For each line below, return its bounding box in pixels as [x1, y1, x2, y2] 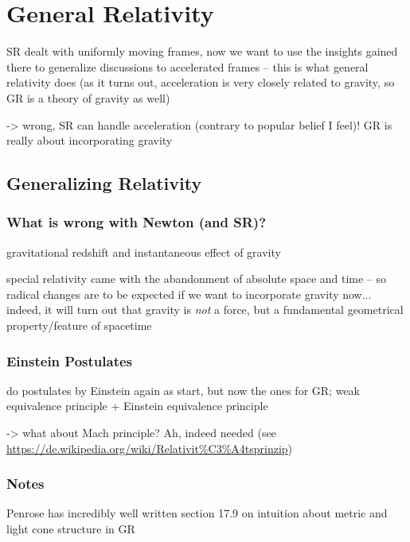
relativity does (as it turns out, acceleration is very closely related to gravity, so [6, 74, 395, 91]
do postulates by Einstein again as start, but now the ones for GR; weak [6, 381, 360, 398]
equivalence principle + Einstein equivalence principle [6, 397, 268, 414]
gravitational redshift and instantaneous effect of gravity [6, 243, 281, 260]
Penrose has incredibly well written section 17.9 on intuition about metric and [6, 505, 388, 521]
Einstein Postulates [6, 350, 132, 370]
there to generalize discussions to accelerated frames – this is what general [6, 58, 369, 75]
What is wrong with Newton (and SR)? [6, 212, 267, 232]
